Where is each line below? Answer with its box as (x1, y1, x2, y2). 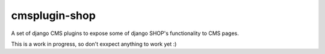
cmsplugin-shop (11, 9, 96, 22)
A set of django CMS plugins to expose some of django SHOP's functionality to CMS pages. (11, 30, 239, 37)
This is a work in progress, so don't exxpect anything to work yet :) (11, 40, 177, 47)
